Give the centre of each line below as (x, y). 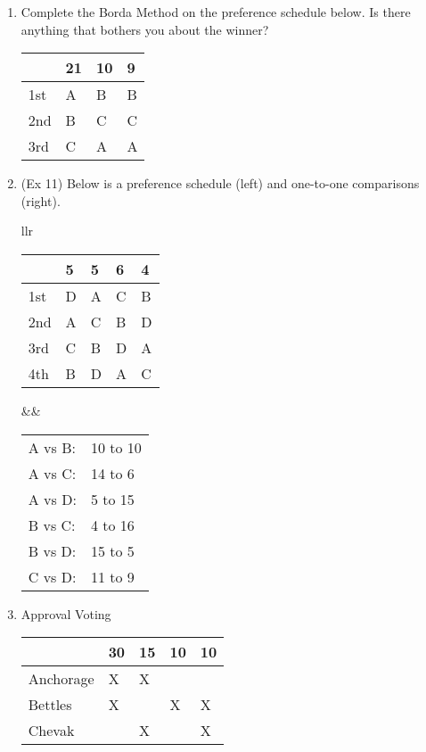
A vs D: (52, 499)
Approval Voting (66, 613)
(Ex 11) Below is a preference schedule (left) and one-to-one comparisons (220, 183)
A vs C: (52, 473)
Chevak (51, 731)
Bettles (50, 705)
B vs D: (52, 550)
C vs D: (52, 576)
